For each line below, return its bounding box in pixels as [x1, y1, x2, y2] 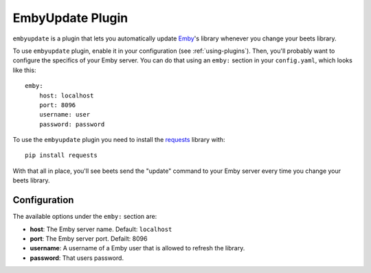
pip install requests [25, 152, 98, 159]
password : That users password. [30, 254, 124, 262]
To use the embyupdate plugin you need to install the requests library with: [12, 136, 225, 144]
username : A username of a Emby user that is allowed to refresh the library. [30, 244, 245, 252]
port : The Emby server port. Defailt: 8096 [30, 234, 148, 243]
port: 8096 [38, 101, 76, 109]
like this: [12, 66, 36, 74]
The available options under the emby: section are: [12, 213, 157, 221]
